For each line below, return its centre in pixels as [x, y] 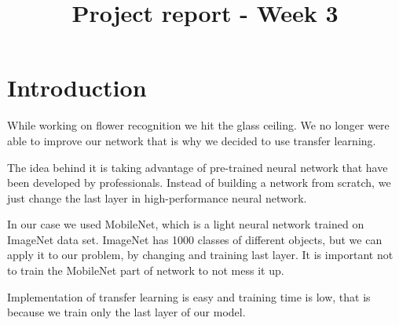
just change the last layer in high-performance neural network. [157, 197]
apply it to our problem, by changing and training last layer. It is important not [200, 255]
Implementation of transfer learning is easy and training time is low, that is [189, 296]
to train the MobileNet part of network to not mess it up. [146, 270]
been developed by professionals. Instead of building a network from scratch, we [199, 183]
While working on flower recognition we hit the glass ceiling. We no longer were [198, 125]
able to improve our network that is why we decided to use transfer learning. [192, 140]
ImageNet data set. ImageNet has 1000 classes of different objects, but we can [195, 239]
